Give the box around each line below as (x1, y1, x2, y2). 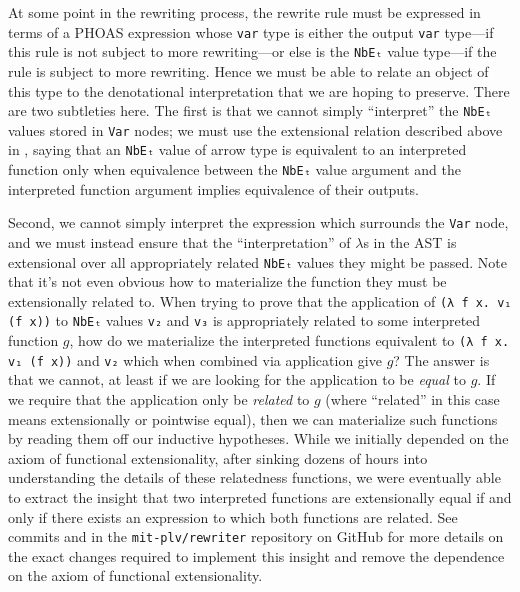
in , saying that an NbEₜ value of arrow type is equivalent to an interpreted (8, 139, 467, 160)
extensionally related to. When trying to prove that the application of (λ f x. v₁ (8, 290, 512, 311)
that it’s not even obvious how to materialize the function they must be (8, 271, 447, 292)
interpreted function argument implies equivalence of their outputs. (8, 178, 420, 199)
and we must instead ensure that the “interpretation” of (8, 231, 351, 252)
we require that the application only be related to (8, 389, 310, 410)
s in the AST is (363, 231, 457, 252)
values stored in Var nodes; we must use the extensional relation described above (8, 119, 503, 140)
